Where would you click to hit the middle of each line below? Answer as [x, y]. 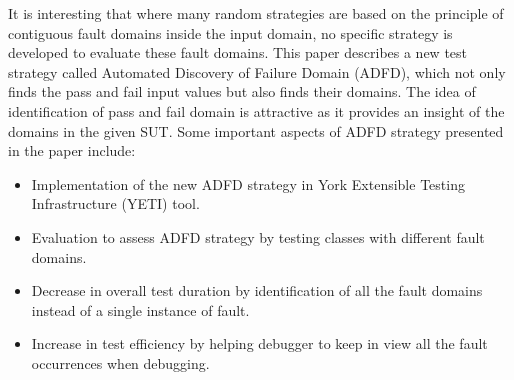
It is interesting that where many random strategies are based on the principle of [256, 13]
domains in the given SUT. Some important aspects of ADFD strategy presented [256, 130]
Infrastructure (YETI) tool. [115, 203]
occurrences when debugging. [120, 362]
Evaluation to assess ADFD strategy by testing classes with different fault [258, 236]
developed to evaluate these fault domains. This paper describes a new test [238, 52]
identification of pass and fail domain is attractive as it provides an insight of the [256, 110]
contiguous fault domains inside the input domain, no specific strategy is [230, 32]
